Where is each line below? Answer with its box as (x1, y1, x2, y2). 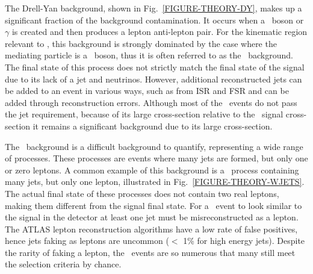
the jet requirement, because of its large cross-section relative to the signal (5, 108, 284, 120)
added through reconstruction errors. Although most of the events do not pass (5, 96, 297, 108)
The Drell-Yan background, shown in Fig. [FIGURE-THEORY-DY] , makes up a (5, 2, 302, 14)
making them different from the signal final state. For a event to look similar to (5, 199, 302, 211)
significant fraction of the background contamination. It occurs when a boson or (5, 13, 304, 26)
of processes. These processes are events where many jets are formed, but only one (5, 152, 308, 164)
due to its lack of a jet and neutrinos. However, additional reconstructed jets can (5, 72, 302, 85)
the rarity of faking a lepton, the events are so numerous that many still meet (5, 246, 296, 258)
